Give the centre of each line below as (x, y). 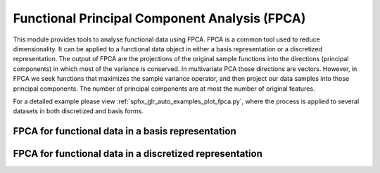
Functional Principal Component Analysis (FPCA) (159, 18)
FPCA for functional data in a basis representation (125, 131)
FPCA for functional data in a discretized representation (138, 154)
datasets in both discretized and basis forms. (78, 111)
